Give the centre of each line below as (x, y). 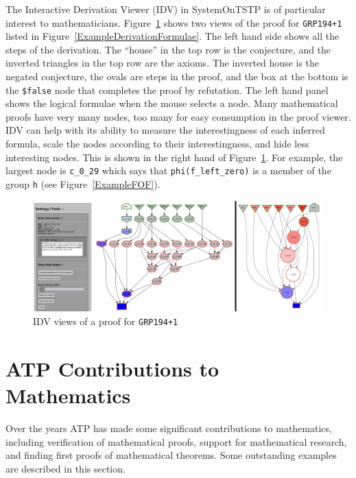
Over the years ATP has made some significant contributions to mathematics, (169, 428)
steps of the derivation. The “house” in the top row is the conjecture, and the (168, 49)
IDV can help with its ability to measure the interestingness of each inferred (165, 130)
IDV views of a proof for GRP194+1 (106, 321)
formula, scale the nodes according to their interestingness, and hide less (157, 144)
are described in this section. (66, 468)
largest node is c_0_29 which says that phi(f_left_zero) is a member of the (168, 170)
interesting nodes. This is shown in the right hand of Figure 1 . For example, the (174, 157)
